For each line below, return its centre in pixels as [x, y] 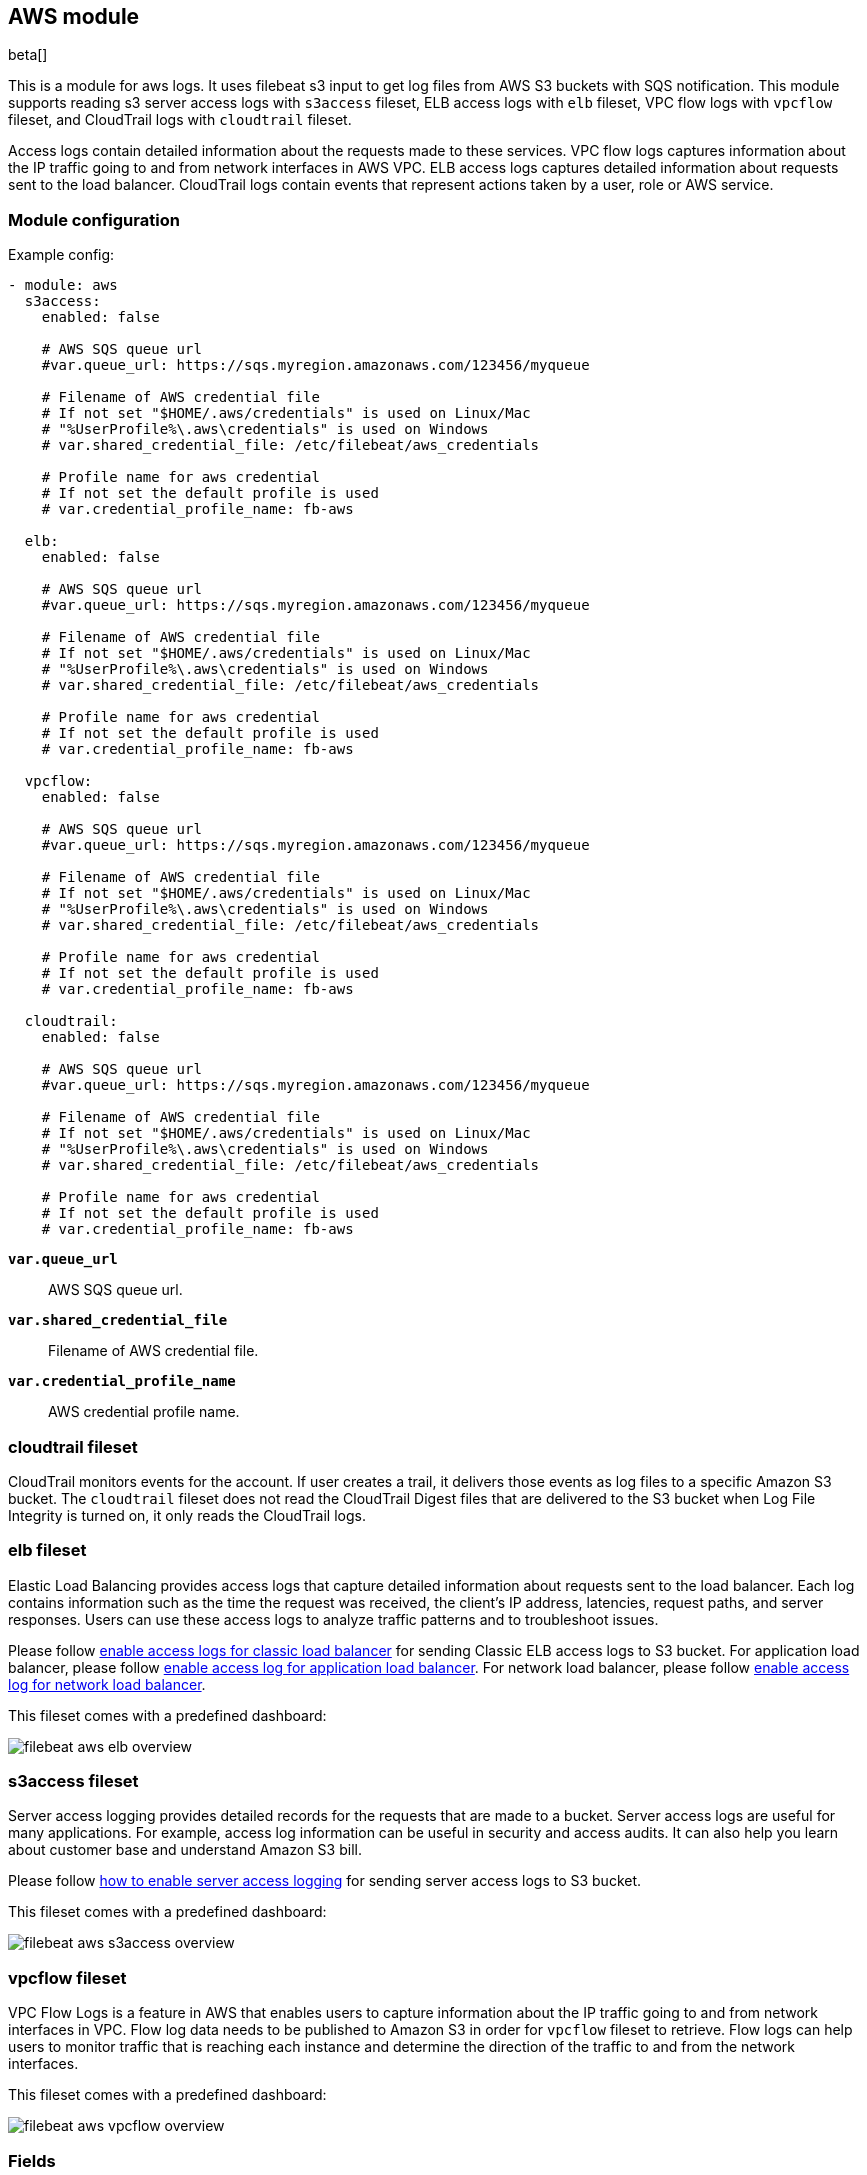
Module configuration [94, 219]
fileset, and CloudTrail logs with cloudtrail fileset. [180, 120]
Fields [32, 2160]
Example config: [61, 255]
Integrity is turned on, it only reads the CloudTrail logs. [187, 1515]
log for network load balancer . [107, 1684]
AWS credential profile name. [144, 1412]
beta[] [28, 55]
